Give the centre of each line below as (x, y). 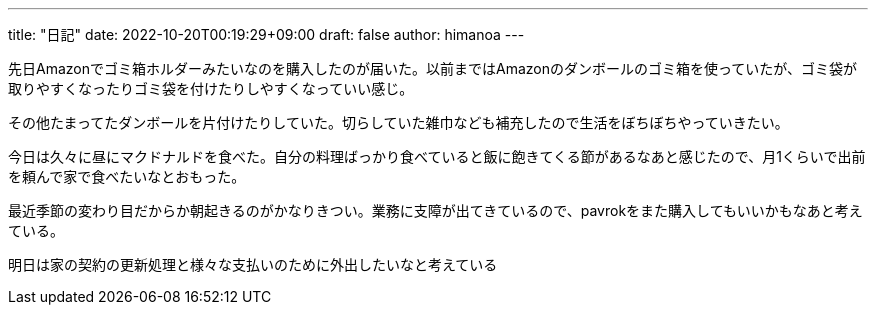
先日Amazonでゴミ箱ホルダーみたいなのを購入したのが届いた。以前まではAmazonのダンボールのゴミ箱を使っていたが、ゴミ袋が (432, 68)
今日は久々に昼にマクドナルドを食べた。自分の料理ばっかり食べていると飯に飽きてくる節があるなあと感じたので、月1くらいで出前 (437, 156)
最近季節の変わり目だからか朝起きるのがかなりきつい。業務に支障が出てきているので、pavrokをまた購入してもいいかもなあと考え (435, 210)
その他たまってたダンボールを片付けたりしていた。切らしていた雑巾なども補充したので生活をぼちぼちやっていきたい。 (398, 122)
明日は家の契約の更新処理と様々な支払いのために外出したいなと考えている (253, 264)
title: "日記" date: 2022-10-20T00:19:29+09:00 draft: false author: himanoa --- (266, 34)
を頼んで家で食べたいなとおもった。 (127, 176)
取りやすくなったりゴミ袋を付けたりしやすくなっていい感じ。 (211, 88)
